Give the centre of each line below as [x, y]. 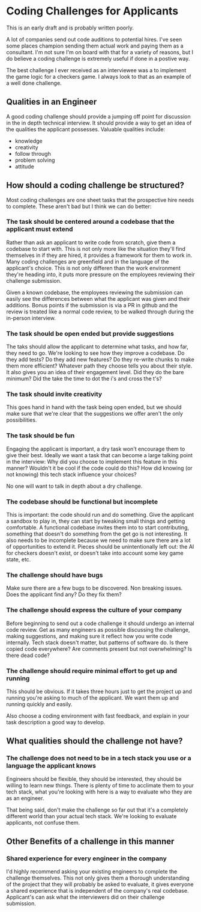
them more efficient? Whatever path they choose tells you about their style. [99, 366]
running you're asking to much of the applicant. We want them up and [92, 698]
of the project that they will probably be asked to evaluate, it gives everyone [100, 884]
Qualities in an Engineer [52, 102]
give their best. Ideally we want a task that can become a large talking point [100, 455]
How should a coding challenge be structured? [95, 186]
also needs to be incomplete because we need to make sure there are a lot [98, 540]
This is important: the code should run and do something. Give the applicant [100, 515]
